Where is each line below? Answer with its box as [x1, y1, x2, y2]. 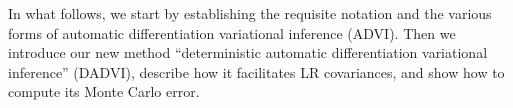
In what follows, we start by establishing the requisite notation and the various [8, 3, 492, 23]
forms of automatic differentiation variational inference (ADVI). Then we [8, 22, 456, 43]
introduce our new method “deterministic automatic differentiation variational [8, 42, 488, 63]
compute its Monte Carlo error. [8, 81, 200, 102]
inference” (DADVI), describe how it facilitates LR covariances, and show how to [8, 61, 505, 82]
